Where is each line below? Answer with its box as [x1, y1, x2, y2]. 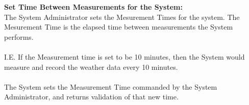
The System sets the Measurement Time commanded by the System [4, 81, 217, 92]
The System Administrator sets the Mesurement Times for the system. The [4, 11, 240, 22]
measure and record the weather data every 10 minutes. [4, 61, 178, 72]
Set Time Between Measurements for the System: [4, 2, 183, 12]
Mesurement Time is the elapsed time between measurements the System [4, 21, 233, 32]
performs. [4, 31, 34, 42]
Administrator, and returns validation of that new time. [4, 91, 179, 102]
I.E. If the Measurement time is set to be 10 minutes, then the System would [4, 51, 245, 62]
